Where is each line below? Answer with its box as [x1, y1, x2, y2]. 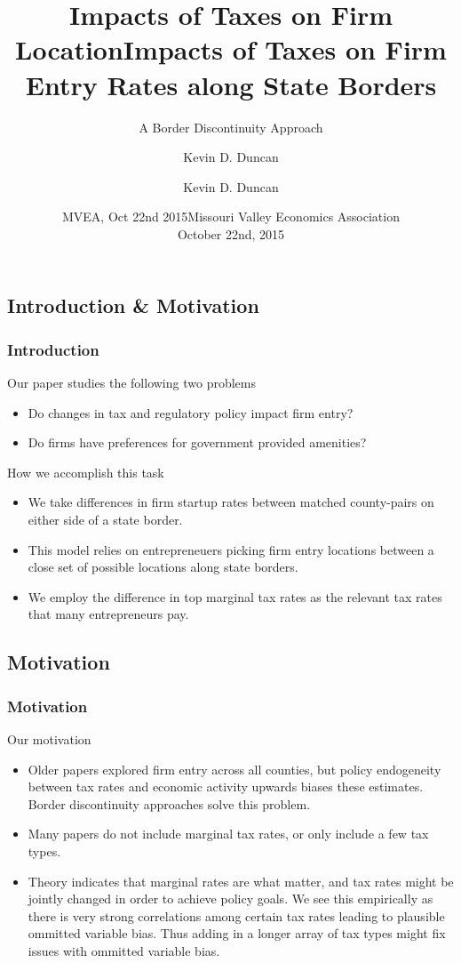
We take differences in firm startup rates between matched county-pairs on [28, 493, 434, 511]
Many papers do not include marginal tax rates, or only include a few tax [28, 824, 429, 843]
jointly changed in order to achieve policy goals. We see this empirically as [28, 889, 433, 908]
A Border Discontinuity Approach [139, 117, 323, 136]
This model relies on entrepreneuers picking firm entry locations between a [28, 540, 434, 558]
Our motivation [7, 730, 91, 749]
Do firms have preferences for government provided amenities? [28, 433, 367, 452]
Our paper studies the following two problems [7, 373, 256, 392]
